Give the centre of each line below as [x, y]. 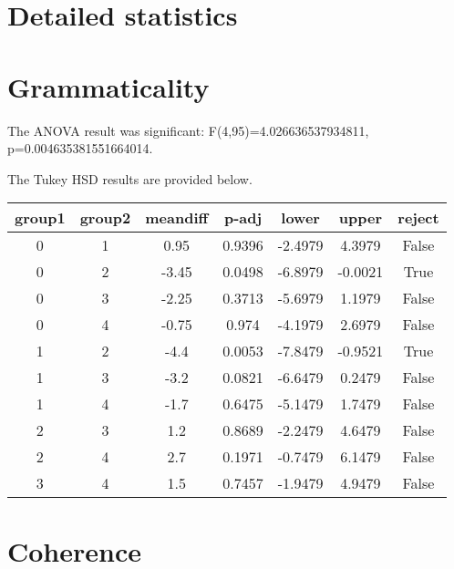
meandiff [177, 218]
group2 [105, 218]
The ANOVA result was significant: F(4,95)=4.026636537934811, [188, 130]
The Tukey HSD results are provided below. [130, 178]
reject [418, 218]
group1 [40, 218]
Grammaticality [108, 86]
